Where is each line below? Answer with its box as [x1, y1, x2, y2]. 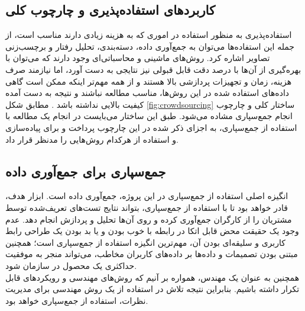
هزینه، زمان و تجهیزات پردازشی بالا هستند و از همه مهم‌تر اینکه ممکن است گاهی [5, 75, 292, 87]
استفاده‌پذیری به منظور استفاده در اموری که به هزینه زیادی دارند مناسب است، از [5, 28, 292, 41]
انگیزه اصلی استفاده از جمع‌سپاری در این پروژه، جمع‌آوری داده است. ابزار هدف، [5, 190, 288, 202]
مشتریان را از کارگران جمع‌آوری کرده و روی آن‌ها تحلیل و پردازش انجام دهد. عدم [5, 213, 292, 225]
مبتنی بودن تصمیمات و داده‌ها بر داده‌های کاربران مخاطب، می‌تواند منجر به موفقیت [5, 248, 298, 260]
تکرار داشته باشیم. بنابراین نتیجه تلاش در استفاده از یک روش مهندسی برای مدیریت [5, 283, 300, 295]
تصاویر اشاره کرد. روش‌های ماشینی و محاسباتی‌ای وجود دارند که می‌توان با [5, 52, 270, 64]
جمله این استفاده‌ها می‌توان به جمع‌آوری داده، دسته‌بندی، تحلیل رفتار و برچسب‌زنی [5, 40, 295, 52]
